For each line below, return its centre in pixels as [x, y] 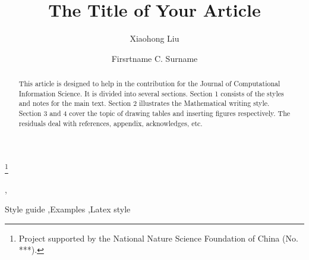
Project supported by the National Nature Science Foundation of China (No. [158, 238]
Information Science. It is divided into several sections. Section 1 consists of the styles [151, 93]
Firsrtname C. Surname [154, 58]
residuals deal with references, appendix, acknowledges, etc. [111, 123]
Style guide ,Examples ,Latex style [68, 209]
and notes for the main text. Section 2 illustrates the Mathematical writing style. [144, 103]
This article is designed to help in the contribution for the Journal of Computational [149, 84]
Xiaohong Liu [154, 38]
